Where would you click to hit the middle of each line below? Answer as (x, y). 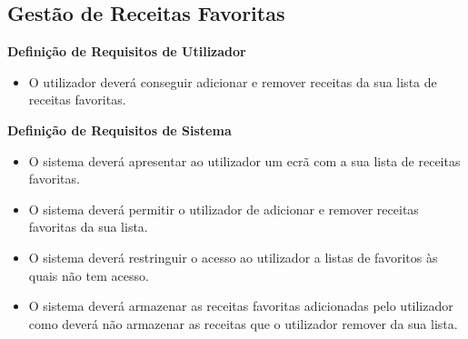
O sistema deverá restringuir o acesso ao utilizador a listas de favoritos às (233, 257)
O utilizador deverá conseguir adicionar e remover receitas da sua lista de (233, 81)
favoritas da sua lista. (88, 227)
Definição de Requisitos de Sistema (119, 130)
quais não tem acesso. (89, 275)
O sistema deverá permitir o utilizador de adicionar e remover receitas (224, 209)
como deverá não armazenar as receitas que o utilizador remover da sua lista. (243, 323)
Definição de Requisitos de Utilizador (127, 51)
